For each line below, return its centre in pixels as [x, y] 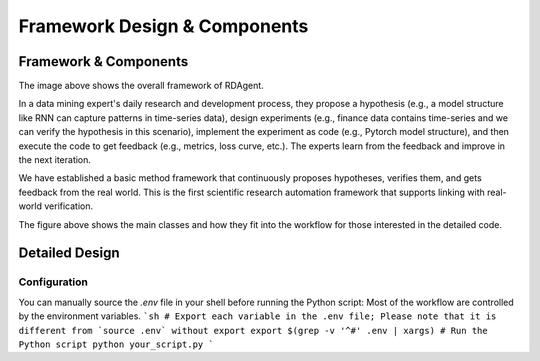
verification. [68, 206]
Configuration [53, 282]
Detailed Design [69, 253]
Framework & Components [103, 61]
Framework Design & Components [163, 26]
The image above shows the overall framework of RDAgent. [141, 86]
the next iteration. [55, 160]
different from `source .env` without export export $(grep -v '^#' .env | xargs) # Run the [253, 330]
